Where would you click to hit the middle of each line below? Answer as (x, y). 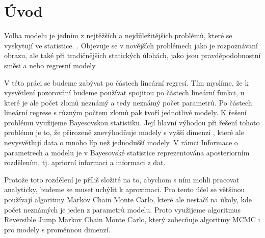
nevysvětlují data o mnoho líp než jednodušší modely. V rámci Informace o (121, 142)
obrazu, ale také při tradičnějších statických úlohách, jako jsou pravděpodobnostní (132, 55)
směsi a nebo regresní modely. (51, 65)
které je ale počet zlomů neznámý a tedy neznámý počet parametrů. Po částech (128, 102)
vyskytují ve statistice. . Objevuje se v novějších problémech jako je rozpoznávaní (131, 45)
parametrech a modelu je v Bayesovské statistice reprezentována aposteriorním (127, 152)
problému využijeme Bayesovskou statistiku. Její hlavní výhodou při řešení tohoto (132, 122)
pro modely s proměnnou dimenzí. (57, 229)
